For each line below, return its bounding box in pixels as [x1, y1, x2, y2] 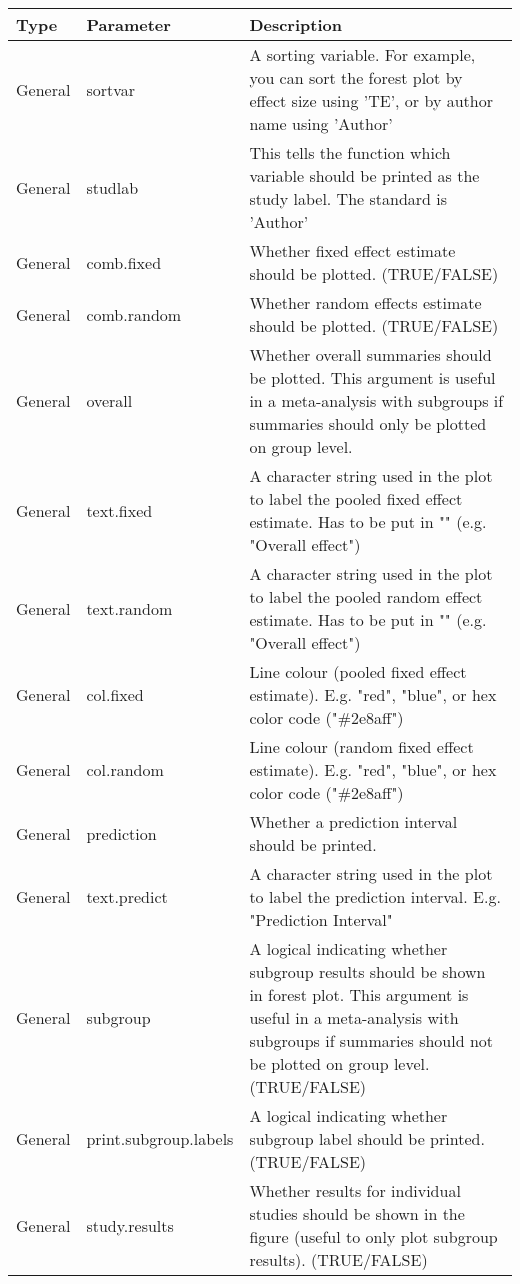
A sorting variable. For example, [249, 43, 476, 66]
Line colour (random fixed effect [249, 735, 474, 758]
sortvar [86, 77, 136, 101]
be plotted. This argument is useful [249, 366, 496, 389]
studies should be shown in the [249, 1202, 465, 1225]
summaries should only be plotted [249, 412, 487, 435]
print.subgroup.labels [86, 1127, 234, 1150]
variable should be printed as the [249, 164, 480, 187]
